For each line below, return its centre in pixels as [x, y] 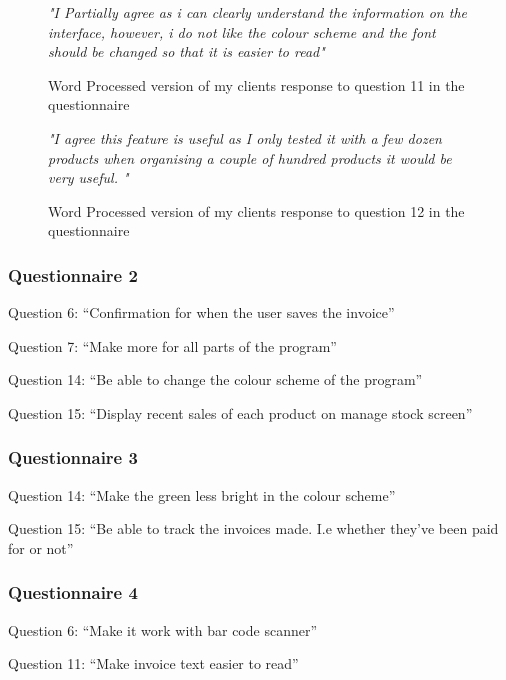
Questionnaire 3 [73, 457]
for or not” [41, 547]
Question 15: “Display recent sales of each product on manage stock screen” [240, 412]
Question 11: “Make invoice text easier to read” [153, 663]
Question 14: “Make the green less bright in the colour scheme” [202, 494]
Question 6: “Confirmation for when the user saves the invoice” [201, 312]
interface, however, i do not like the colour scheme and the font [242, 31]
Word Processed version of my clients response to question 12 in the [256, 210]
